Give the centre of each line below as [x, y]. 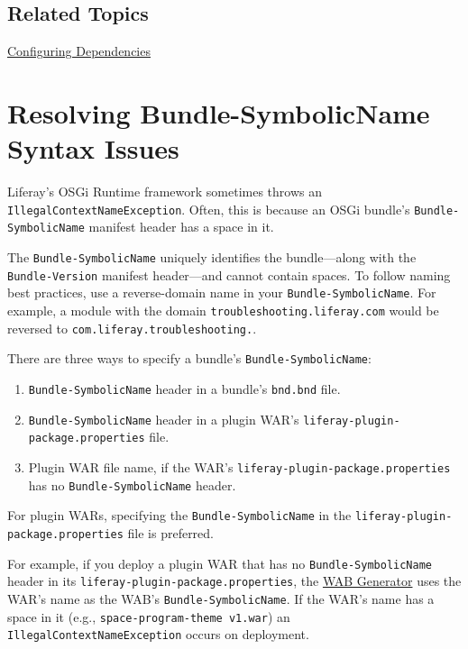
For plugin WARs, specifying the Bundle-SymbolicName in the [179, 515]
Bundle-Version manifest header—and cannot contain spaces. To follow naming [229, 274]
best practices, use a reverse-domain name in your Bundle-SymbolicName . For [222, 293]
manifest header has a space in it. [181, 227]
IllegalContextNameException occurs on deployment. [158, 634]
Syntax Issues [93, 148]
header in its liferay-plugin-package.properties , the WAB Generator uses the [234, 581]
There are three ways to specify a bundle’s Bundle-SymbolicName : [189, 358]
